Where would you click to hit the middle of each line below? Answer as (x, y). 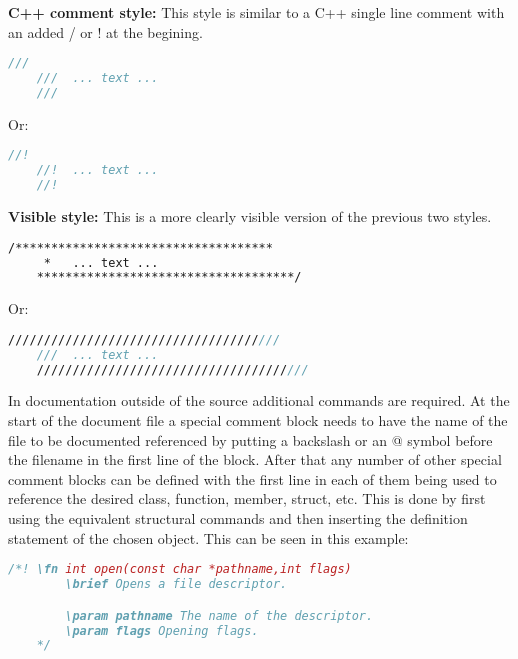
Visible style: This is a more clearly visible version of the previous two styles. (250, 216)
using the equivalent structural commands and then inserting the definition (238, 518)
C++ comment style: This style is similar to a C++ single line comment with (256, 12)
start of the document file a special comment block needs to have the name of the (258, 420)
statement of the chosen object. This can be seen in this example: (208, 537)
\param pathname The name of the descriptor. (219, 615)
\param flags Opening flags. (162, 630)
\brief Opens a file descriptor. (176, 584)
